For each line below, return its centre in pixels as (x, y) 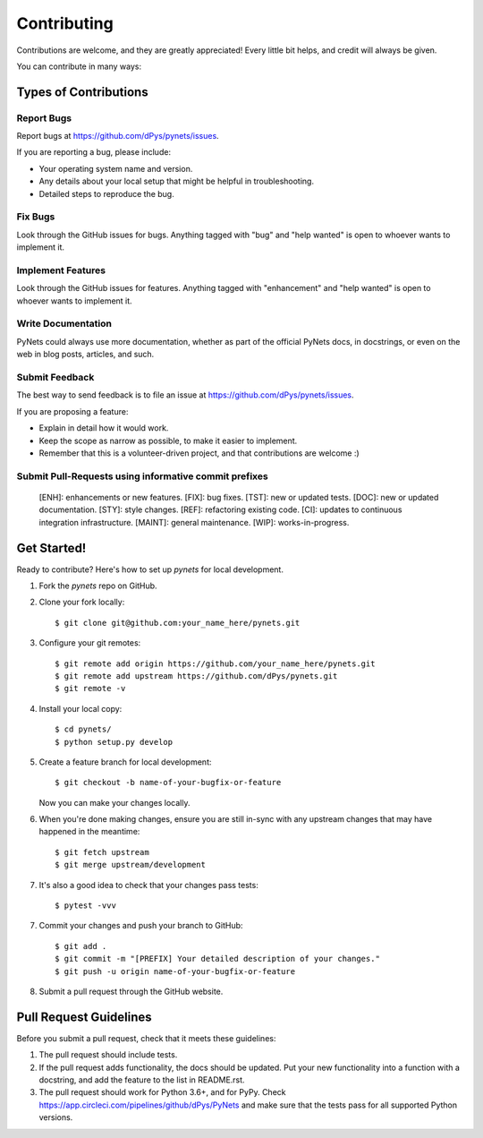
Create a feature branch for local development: (125, 762)
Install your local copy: (80, 708)
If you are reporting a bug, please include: (94, 152)
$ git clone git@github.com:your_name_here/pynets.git (178, 623)
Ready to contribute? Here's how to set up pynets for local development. (150, 569)
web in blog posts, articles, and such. (85, 355)
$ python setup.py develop (114, 742)
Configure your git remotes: (90, 643)
